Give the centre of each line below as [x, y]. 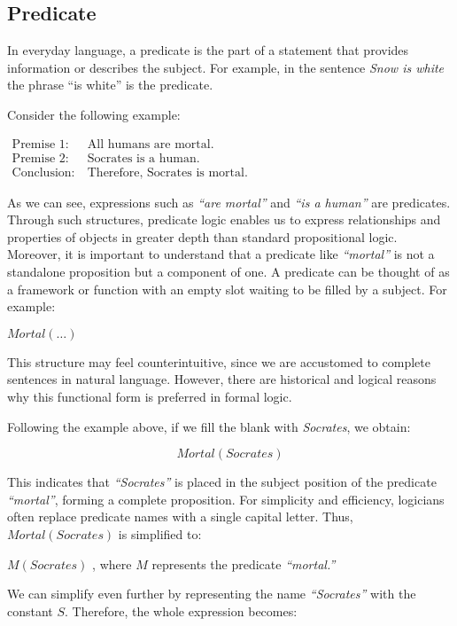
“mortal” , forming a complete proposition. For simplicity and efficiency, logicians [226, 499]
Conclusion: [43, 172]
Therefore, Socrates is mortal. [167, 172]
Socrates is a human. [143, 158]
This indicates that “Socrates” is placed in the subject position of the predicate [222, 482]
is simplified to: [160, 533]
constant [30, 610]
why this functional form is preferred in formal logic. [150, 397]
